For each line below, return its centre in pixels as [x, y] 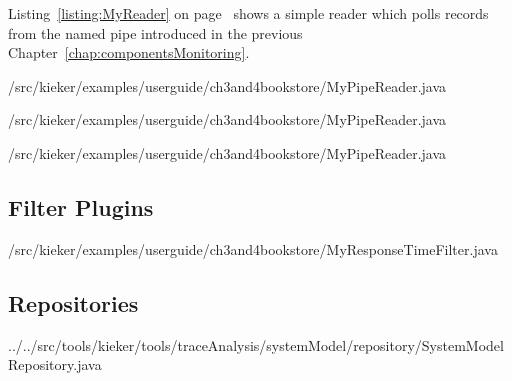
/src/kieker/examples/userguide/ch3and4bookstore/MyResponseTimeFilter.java [253, 248]
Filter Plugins [81, 206]
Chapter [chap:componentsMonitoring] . [129, 52]
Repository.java [55, 364]
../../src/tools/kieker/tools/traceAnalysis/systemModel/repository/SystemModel [256, 344]
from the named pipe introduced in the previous [155, 32]
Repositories [73, 302]
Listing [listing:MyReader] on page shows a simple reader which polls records [248, 13]
